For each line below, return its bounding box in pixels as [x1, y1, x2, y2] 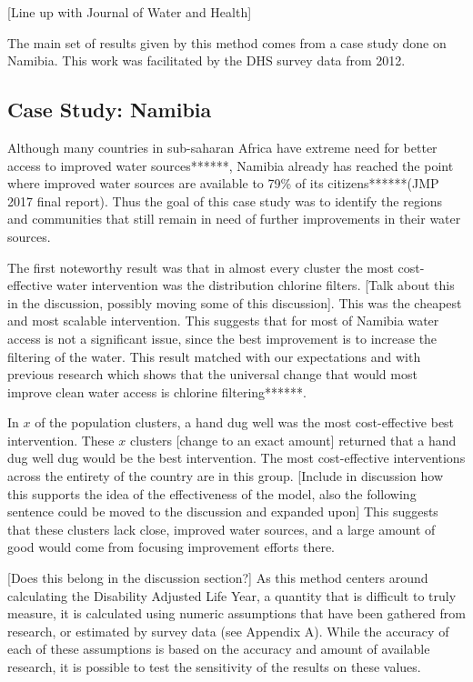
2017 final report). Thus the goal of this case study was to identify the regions [7, 191, 443, 210]
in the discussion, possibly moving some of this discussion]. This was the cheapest [7, 293, 462, 312]
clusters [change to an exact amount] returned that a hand [129, 430, 457, 449]
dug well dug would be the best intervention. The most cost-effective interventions [7, 448, 466, 467]
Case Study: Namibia [7, 95, 212, 124]
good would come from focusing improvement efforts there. [7, 537, 336, 557]
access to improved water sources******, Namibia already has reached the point [7, 155, 454, 175]
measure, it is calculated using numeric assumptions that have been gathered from [7, 604, 466, 623]
